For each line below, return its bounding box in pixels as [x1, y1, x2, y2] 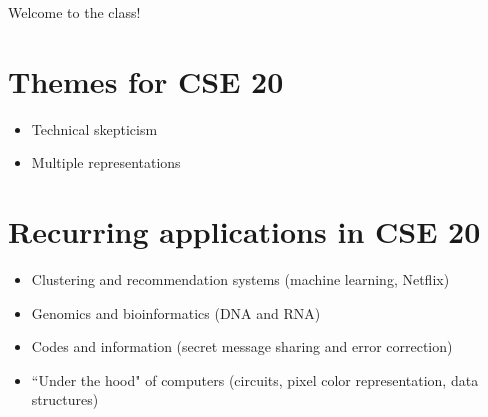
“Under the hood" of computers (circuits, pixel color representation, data [31, 369, 479, 390]
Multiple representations [31, 152, 181, 173]
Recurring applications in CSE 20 [8, 211, 481, 252]
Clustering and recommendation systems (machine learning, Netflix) [31, 269, 450, 290]
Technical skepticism [31, 118, 158, 139]
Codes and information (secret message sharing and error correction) [31, 336, 453, 357]
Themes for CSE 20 [8, 60, 284, 101]
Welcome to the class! [8, 2, 141, 22]
